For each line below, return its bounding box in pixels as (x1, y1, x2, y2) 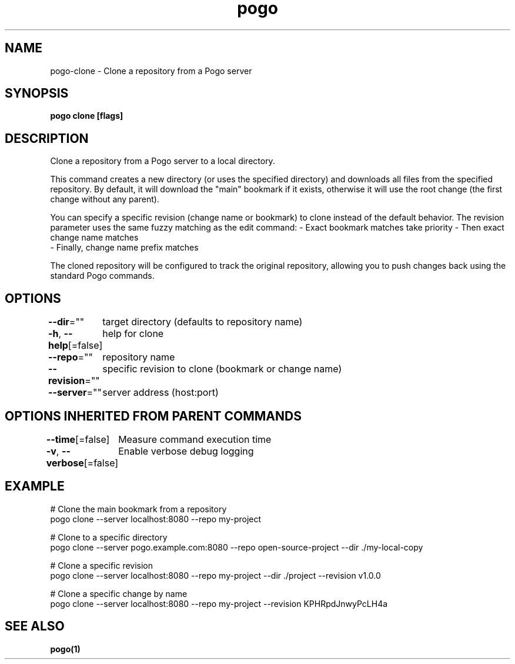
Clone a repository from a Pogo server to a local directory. (50, 156, 275, 166)
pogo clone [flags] (50, 111, 123, 121)
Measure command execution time (118, 433, 272, 445)
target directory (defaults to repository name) (102, 316, 303, 328)
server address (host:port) (102, 386, 219, 399)
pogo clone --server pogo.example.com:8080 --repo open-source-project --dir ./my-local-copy (50, 542, 423, 552)
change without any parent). (50, 194, 159, 205)
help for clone (102, 328, 164, 340)
